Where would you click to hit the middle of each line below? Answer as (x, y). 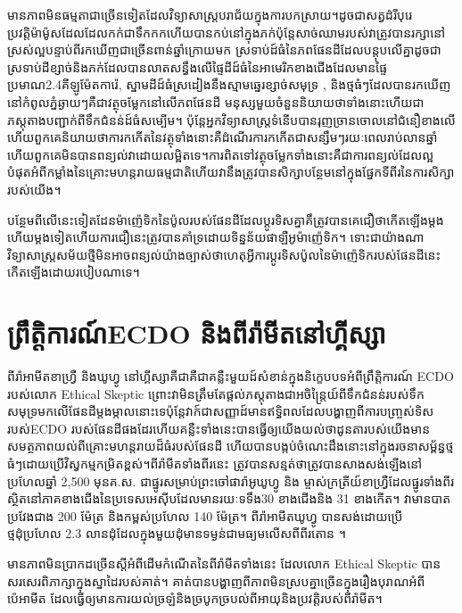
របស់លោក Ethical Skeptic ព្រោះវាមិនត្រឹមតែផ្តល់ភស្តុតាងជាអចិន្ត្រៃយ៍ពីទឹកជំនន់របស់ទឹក (216, 393)
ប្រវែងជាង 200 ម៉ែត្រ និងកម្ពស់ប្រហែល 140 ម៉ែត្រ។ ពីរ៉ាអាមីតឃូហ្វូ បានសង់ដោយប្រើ (205, 515)
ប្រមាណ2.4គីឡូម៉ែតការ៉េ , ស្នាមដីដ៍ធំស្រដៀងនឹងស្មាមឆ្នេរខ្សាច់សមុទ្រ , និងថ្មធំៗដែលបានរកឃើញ (229, 84)
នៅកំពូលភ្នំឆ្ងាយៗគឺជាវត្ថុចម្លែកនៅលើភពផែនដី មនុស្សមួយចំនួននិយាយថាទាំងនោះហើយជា (216, 101)
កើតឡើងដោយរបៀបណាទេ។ (74, 272)
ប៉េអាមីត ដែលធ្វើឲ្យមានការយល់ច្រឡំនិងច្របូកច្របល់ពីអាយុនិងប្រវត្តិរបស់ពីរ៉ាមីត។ (195, 598)
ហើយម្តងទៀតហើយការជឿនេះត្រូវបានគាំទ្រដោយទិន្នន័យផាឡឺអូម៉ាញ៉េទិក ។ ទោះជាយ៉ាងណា (216, 237)
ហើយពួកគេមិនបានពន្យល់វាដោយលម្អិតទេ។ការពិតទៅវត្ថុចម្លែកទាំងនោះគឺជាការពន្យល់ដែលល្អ (221, 154)
